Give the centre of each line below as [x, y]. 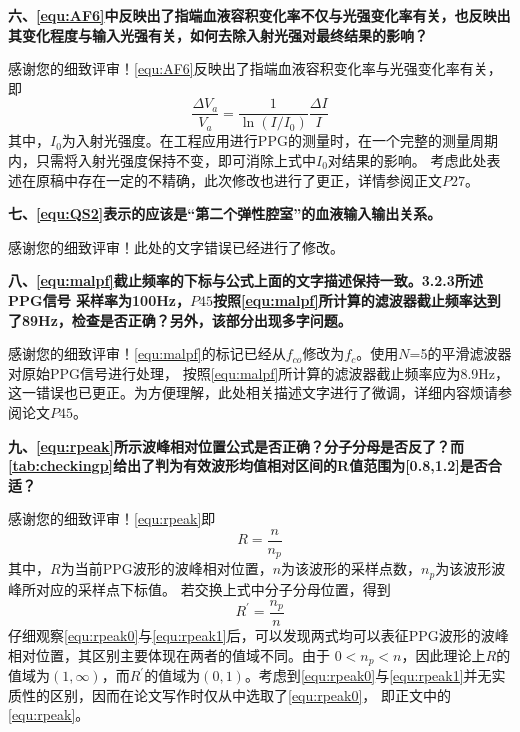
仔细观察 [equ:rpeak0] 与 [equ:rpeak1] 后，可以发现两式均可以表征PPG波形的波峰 [258, 634]
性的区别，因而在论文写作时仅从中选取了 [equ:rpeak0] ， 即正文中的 [236, 694]
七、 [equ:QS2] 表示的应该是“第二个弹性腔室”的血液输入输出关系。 [225, 213]
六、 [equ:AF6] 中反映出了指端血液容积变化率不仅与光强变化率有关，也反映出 [259, 15]
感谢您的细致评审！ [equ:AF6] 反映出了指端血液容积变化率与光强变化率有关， [255, 68]
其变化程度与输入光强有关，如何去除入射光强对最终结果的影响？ [218, 34]
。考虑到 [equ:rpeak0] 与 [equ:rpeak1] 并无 [368, 675]
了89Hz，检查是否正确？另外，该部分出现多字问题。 [180, 319]
